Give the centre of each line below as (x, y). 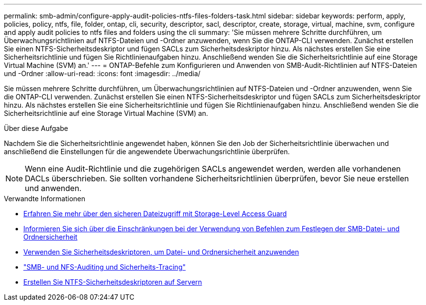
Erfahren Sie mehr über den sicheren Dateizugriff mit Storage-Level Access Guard (155, 214)
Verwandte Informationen (45, 199)
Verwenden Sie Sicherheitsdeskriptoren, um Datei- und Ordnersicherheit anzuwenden (161, 252)
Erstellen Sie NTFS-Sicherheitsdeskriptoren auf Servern (113, 282)
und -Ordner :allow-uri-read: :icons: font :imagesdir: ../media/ (102, 73)
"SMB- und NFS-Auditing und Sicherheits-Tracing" (105, 267)
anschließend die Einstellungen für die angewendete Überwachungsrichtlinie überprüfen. (147, 152)
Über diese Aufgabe (36, 128)
